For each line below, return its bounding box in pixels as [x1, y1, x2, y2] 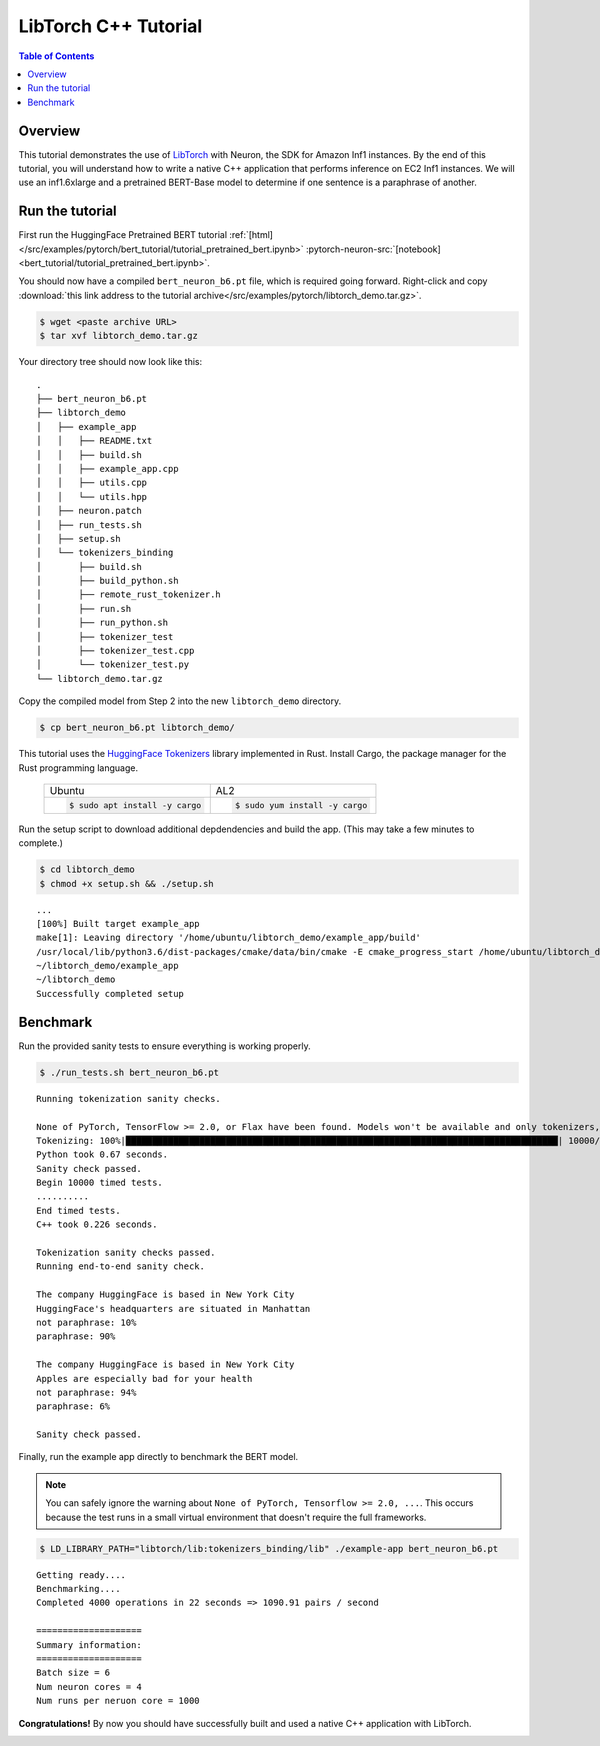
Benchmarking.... [36, 1583, 121, 1595]
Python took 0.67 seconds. [36, 1149, 169, 1160]
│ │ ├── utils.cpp [36, 477, 148, 489]
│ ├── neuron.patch [36, 505, 142, 517]
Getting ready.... [36, 1569, 127, 1580]
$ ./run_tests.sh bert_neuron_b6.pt [39, 1066, 220, 1078]
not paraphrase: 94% [36, 1386, 137, 1398]
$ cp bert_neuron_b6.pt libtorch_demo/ [39, 722, 235, 734]
